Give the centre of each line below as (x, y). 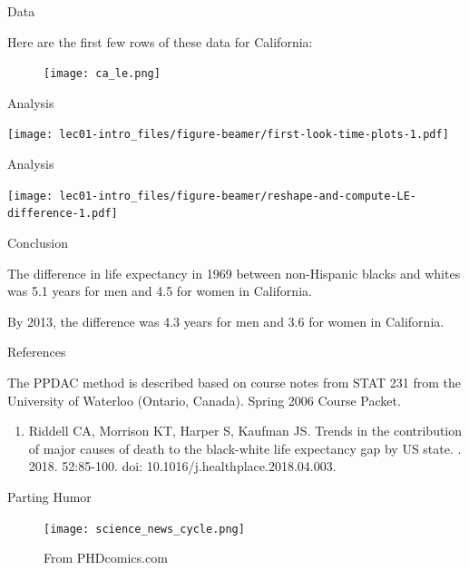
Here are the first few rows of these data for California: (160, 41)
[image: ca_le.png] (102, 74)
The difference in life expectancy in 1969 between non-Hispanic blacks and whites (234, 273)
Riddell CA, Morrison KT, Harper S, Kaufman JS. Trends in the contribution (245, 431)
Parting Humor (49, 496)
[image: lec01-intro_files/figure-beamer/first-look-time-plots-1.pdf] (228, 135)
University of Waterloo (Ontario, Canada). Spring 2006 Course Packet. (204, 400)
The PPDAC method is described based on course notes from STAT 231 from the (234, 382)
